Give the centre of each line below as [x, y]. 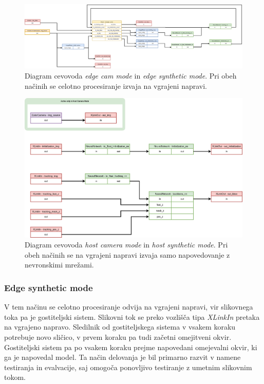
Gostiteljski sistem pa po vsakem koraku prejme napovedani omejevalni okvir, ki [131, 347]
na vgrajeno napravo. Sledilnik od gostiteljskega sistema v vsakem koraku [120, 327]
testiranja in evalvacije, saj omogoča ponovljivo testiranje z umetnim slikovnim [128, 367]
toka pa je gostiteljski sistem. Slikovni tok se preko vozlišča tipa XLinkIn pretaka [132, 316]
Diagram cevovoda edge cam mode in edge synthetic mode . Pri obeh [131, 76]
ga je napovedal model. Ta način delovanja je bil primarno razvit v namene [122, 357]
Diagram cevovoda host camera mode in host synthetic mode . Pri [126, 245]
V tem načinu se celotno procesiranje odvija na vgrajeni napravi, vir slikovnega [129, 307]
